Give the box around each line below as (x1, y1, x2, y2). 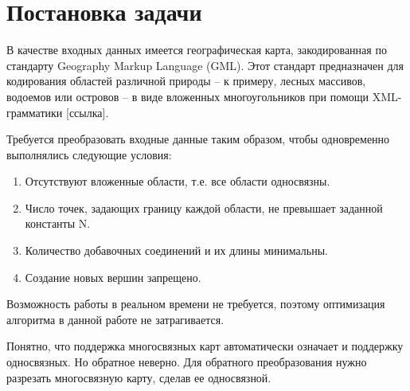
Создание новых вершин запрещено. (25, 268, 201, 285)
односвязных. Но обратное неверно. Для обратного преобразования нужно (6, 354, 367, 370)
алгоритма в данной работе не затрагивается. (6, 311, 225, 327)
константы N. (25, 215, 91, 232)
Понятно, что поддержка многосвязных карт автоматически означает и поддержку (6, 338, 404, 354)
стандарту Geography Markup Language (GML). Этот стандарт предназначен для (6, 57, 404, 73)
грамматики (6, 104, 63, 120)
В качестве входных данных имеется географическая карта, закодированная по (6, 41, 387, 58)
